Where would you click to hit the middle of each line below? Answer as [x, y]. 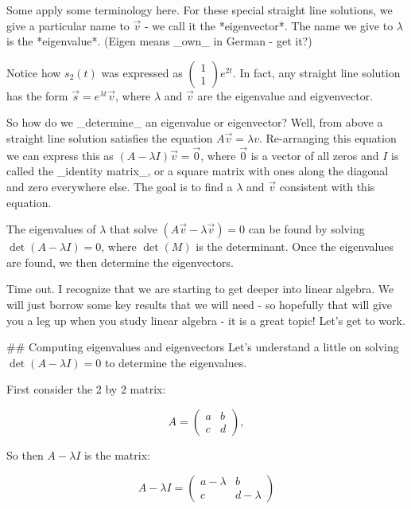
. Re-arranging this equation [328, 137]
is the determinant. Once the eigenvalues [295, 247]
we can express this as [60, 155]
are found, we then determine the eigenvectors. [120, 262]
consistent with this [327, 186]
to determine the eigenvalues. [176, 362]
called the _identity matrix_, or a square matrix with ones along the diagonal [198, 171]
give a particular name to [68, 25]
